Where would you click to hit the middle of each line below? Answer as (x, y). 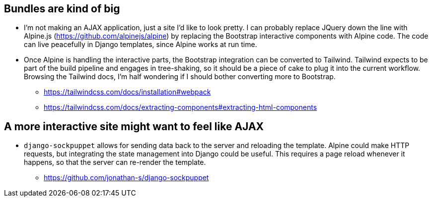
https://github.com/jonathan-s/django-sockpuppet (126, 178)
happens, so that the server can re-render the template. (115, 162)
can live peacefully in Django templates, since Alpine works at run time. (141, 45)
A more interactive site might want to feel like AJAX (134, 126)
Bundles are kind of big (62, 9)
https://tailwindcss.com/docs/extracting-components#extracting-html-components (180, 107)
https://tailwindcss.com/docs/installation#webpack (127, 92)
